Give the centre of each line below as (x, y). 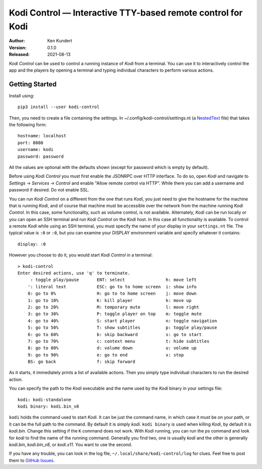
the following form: (28, 125)
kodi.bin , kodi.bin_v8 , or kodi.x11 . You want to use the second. (71, 445)
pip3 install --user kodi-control (58, 107)
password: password (41, 156)
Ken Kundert (60, 41)
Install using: (22, 95)
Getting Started (33, 84)
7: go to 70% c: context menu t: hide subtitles (118, 341)
